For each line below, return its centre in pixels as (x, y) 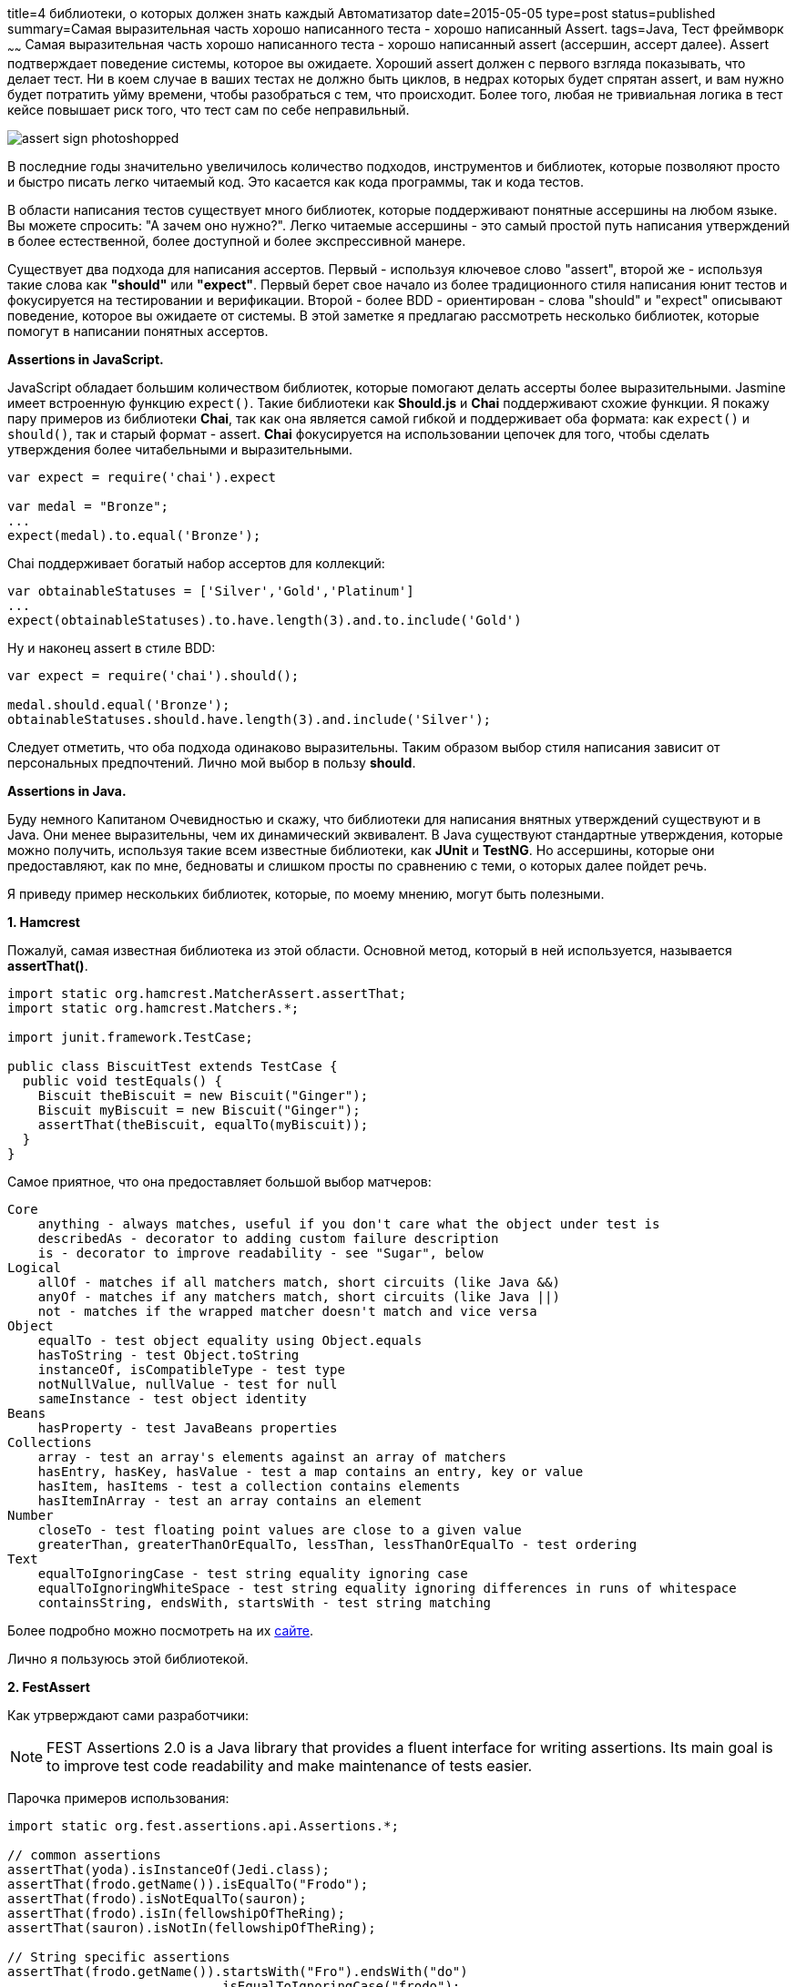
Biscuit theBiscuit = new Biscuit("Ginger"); (203, 1095)
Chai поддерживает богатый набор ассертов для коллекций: (196, 563)
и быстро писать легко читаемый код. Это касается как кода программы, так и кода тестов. (296, 181)
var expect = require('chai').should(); (153, 675)
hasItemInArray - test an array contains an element (230, 1500)
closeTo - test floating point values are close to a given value (280, 1529)
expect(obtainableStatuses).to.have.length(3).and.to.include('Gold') (265, 620)
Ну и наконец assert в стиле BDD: (112, 647)
